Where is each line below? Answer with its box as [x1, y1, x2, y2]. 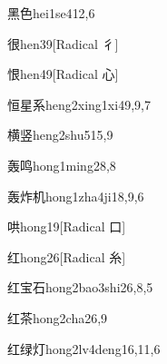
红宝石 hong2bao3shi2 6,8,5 [7, 278, 153, 297]
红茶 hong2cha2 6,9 [7, 308, 108, 327]
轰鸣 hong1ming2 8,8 [7, 155, 116, 174]
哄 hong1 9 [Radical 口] [7, 217, 126, 236]
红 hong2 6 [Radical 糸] [7, 247, 126, 266]
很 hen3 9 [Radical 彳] [7, 34, 119, 53]
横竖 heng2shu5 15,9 [7, 125, 113, 144]
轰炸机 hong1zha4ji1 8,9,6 [7, 186, 144, 205]
